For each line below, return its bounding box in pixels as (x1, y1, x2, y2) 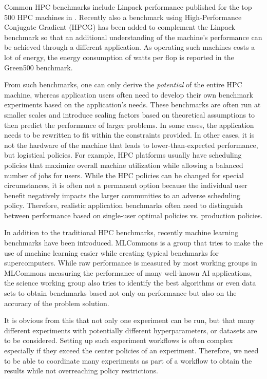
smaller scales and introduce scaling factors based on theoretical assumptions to (4, 109, 255, 120)
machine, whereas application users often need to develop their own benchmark (4, 89, 253, 100)
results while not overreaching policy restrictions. (4, 365, 158, 376)
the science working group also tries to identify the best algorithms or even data (4, 277, 256, 288)
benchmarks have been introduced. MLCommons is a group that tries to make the (4, 237, 263, 248)
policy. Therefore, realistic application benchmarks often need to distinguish (4, 200, 243, 211)
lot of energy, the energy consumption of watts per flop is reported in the (4, 51, 234, 62)
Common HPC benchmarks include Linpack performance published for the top (4, 2, 252, 12)
